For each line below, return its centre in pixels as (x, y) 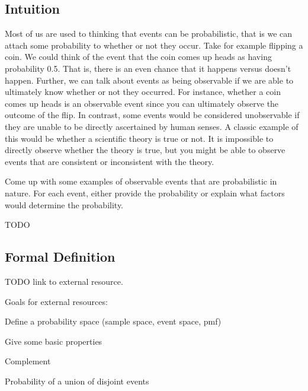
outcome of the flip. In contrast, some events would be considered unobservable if (152, 115)
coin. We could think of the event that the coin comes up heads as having (138, 57)
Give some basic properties (54, 341)
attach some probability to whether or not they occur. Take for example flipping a (154, 45)
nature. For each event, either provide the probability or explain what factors (145, 193)
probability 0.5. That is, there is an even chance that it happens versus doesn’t (148, 68)
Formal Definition (60, 257)
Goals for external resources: (56, 301)
